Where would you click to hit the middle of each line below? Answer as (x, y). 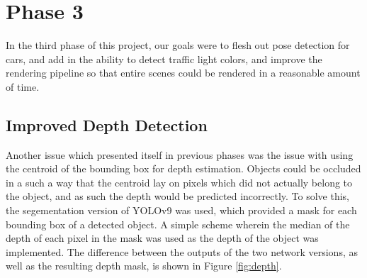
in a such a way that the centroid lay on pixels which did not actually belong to (179, 182)
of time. (23, 86)
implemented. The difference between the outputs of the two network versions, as (182, 251)
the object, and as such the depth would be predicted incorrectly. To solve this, (177, 196)
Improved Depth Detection (107, 124)
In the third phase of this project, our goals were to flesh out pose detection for (178, 45)
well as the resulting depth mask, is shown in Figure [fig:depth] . (144, 266)
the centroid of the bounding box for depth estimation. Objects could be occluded (183, 168)
